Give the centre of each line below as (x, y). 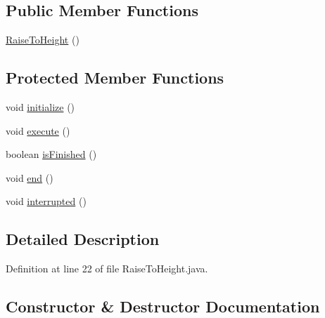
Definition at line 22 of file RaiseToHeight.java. (107, 269)
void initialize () (40, 107)
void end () (30, 177)
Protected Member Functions (115, 78)
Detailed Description (83, 239)
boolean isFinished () (51, 154)
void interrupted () (46, 201)
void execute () (38, 130)
